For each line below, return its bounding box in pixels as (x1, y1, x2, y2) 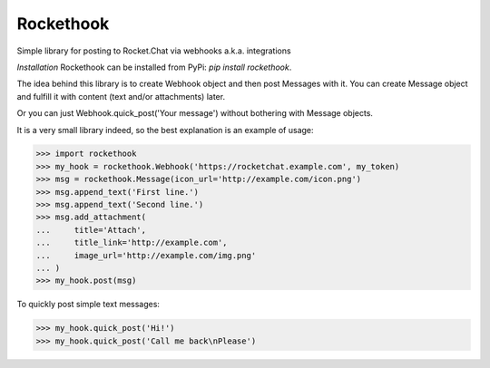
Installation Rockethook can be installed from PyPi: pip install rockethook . (16, 62, 292, 73)
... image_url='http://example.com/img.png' (35, 250, 257, 260)
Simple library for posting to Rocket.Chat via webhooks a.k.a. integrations (16, 45, 291, 56)
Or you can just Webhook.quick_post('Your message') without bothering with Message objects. (16, 108, 374, 119)
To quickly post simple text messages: (16, 299, 161, 310)
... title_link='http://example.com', (35, 237, 228, 248)
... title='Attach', (35, 225, 147, 235)
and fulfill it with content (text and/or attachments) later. (16, 91, 226, 102)
